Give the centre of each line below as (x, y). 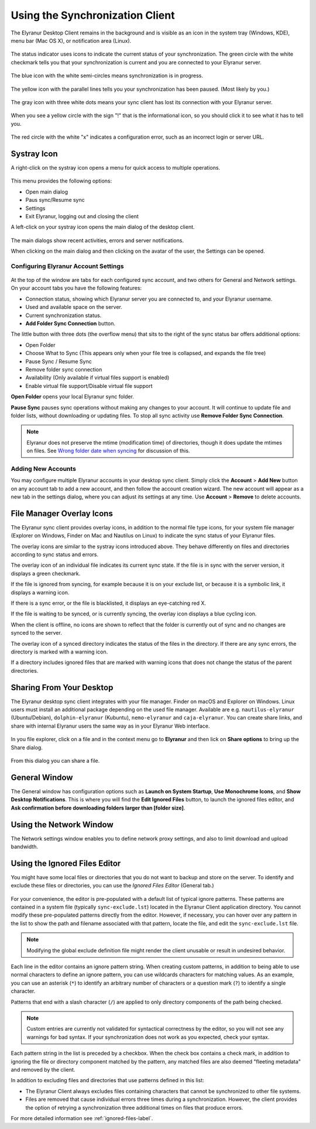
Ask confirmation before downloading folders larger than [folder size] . (98, 808)
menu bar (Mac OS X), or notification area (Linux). (71, 40)
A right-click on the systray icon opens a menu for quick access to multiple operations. (116, 167)
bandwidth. (24, 846)
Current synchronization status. (63, 315)
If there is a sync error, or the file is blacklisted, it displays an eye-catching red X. (109, 603)
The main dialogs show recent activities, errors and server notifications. (97, 240)
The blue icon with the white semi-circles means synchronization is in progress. (107, 75)
